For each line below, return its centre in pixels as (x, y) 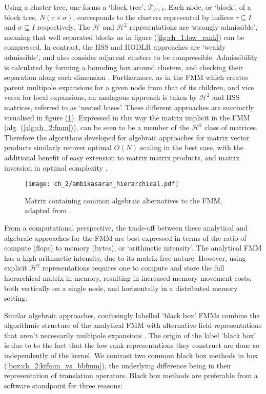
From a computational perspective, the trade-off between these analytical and (126, 227)
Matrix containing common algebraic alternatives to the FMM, (124, 200)
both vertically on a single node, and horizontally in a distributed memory (121, 288)
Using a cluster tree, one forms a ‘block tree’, (75, 7)
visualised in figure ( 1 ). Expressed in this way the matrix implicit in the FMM (127, 117)
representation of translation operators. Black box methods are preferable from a (131, 375)
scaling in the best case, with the (192, 147)
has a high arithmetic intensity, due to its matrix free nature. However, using (125, 257)
